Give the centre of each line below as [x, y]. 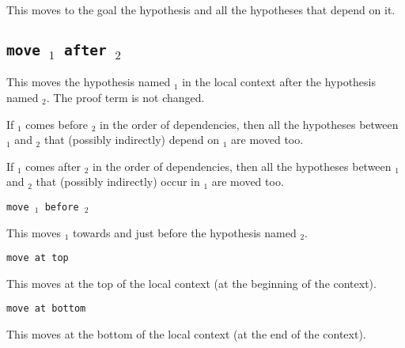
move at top [38, 258]
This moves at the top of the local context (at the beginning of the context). [191, 283]
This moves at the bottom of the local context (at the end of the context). [186, 334]
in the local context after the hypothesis [279, 82]
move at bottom [46, 309]
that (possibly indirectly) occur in [118, 182]
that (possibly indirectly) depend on [132, 140]
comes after [53, 166]
